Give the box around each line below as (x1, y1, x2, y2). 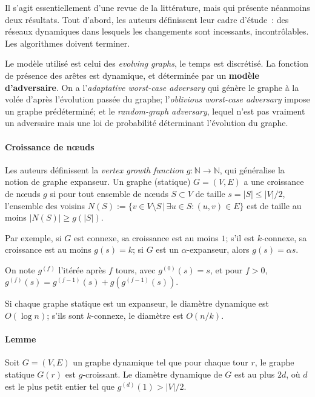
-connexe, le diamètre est (91, 309, 184, 322)
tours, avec (115, 263, 156, 276)
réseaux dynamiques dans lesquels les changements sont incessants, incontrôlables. (5, 25, 309, 38)
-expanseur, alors (187, 243, 250, 256)
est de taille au (247, 199, 302, 212)
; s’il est (225, 231, 255, 244)
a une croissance (244, 175, 304, 188)
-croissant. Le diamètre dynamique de (82, 368, 222, 381)
